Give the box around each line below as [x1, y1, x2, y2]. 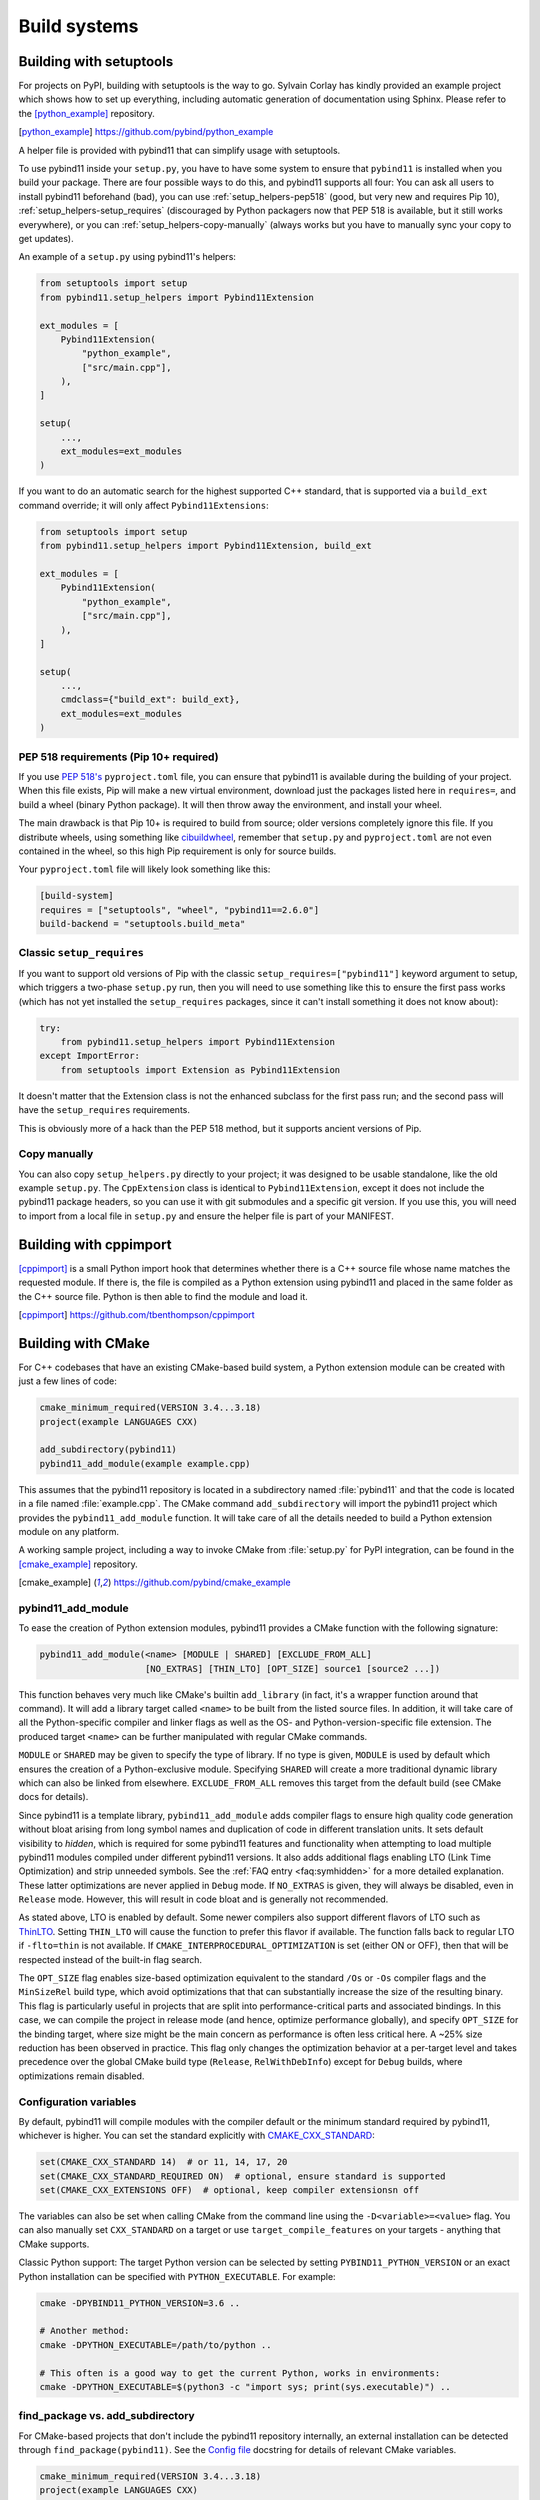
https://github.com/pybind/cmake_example [113, 1576, 291, 1589]
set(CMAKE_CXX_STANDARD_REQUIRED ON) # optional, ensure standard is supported [39, 2170, 446, 2182]
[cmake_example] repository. [18, 1558, 139, 1570]
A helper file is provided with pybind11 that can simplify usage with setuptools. [18, 144, 341, 156]
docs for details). [18, 1791, 89, 1803]
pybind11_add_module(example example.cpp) [39, 1458, 251, 1469]
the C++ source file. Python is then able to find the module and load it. [18, 1290, 309, 1302]
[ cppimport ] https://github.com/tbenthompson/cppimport [18, 1308, 255, 1320]
